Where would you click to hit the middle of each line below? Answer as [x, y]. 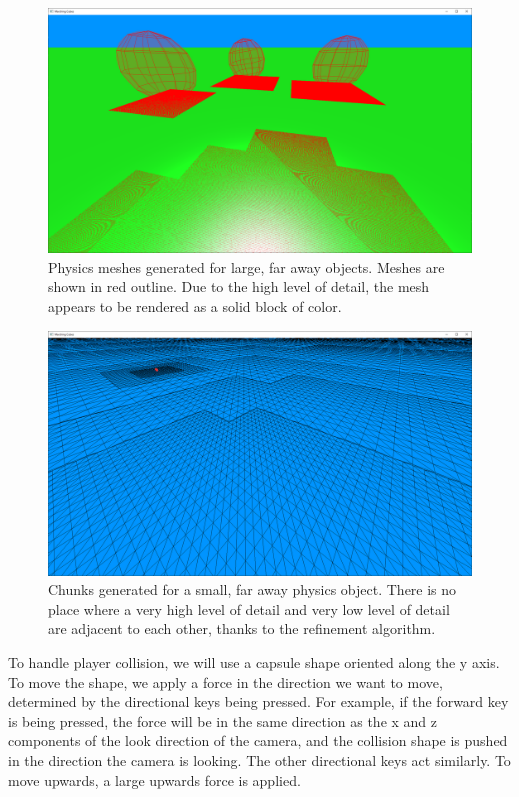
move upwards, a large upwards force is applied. [154, 779]
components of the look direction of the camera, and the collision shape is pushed [258, 740]
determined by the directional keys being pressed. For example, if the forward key [258, 701]
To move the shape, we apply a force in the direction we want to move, [225, 681]
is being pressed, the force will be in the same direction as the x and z [223, 720]
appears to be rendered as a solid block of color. [195, 305]
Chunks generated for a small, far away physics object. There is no [252, 589]
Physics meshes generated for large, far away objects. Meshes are [246, 266]
